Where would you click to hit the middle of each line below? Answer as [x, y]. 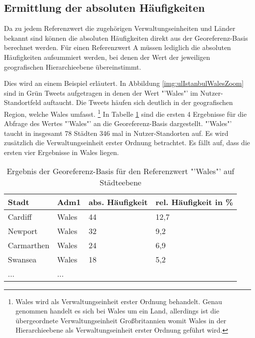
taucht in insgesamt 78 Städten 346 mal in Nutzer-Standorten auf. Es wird [116, 133]
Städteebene [121, 182]
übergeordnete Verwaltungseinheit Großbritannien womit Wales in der [121, 320]
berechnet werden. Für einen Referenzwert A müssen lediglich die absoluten [117, 47]
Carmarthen [29, 245]
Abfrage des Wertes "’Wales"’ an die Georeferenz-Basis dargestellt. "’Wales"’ [118, 123]
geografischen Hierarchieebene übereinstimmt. [73, 66]
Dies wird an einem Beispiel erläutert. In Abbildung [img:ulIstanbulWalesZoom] [124, 83]
